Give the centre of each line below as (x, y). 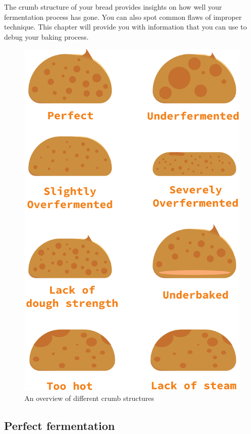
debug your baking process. (46, 36)
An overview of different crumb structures (89, 398)
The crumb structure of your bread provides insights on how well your (113, 7)
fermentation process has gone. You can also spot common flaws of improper (123, 17)
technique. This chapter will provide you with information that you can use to (126, 27)
